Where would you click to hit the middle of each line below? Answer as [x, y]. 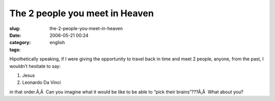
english [57, 43]
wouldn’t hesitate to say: [35, 66]
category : [20, 43]
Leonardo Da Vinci [42, 82]
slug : [15, 28]
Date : [15, 35]
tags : [15, 49]
